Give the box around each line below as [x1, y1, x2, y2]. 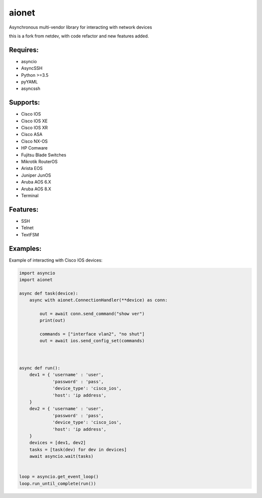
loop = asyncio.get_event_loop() [19, 474, 99, 480]
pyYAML [21, 79, 38, 85]
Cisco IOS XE [21, 118, 48, 124]
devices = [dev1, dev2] [29, 440, 86, 446]
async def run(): [19, 365, 61, 371]
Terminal [21, 193, 39, 199]
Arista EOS [21, 166, 43, 171]
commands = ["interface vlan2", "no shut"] [39, 332, 145, 337]
